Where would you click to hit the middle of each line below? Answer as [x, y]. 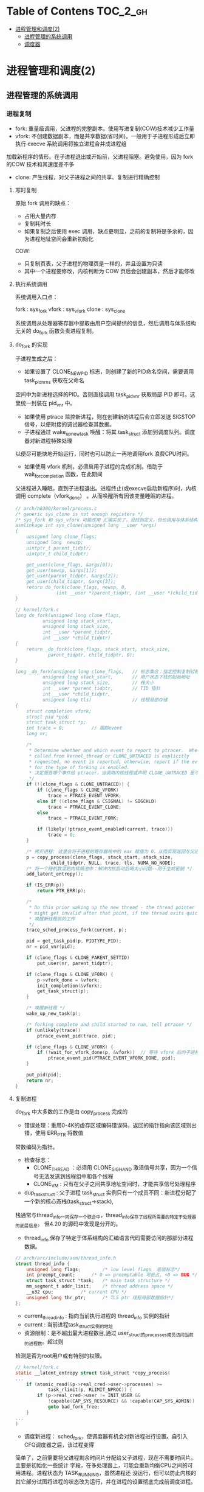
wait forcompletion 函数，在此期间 [63, 475]
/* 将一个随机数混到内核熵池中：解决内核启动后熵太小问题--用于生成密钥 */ [110, 868]
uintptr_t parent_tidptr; [59, 548]
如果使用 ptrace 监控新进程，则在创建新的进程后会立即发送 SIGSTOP [110, 417]
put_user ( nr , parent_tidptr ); [75, 963]
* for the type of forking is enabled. [79, 767]
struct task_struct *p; [56, 722]
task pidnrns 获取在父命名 [54, 381]
